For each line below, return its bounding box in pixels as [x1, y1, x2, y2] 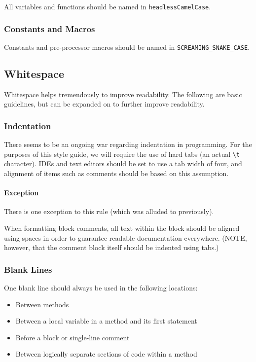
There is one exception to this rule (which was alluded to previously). [4, 206, 214, 217]
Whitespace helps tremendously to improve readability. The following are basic [4, 89, 242, 99]
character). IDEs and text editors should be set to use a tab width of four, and [4, 158, 242, 169]
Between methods [15, 299, 69, 309]
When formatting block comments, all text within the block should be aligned [4, 222, 240, 233]
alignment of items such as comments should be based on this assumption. [4, 168, 229, 178]
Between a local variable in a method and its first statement [15, 316, 197, 326]
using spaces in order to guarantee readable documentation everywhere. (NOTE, [4, 232, 247, 243]
